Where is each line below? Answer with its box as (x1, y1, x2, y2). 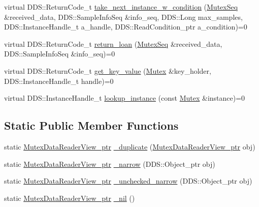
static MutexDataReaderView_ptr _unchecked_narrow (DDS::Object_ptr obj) (4, 175, 252, 186)
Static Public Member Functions (4, 117, 179, 133)
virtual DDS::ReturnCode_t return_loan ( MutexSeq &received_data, (4, 38, 222, 49)
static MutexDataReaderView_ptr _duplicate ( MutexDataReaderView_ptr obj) (4, 141, 255, 152)
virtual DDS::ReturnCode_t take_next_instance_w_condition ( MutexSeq (4, 2, 238, 12)
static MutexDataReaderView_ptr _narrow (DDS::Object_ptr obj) (4, 158, 215, 169)
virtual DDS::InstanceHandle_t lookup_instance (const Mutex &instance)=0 (4, 93, 245, 103)
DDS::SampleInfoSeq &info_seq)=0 (4, 48, 115, 59)
